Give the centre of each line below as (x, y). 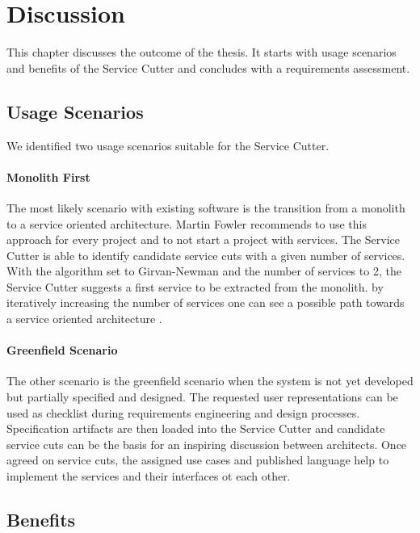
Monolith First (48, 176)
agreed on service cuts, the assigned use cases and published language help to (198, 460)
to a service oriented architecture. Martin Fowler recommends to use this (187, 223)
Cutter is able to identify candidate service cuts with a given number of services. (206, 255)
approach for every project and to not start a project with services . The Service (204, 239)
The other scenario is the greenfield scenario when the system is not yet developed (210, 381)
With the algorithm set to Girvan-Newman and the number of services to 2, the (204, 271)
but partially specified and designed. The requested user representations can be (202, 397)
